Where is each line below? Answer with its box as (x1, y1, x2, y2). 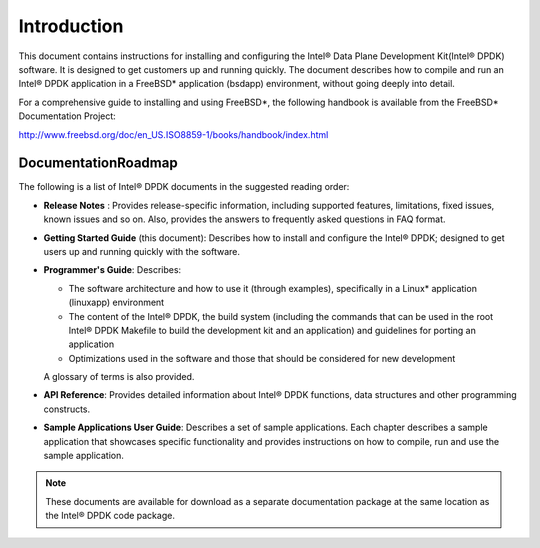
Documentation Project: (18, 110, 117, 122)
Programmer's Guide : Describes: (43, 264, 182, 276)
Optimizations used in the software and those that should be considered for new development (68, 352, 456, 364)
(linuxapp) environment (68, 296, 165, 309)
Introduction (18, 15, 124, 37)
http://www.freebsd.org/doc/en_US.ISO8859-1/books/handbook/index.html (18, 128, 329, 140)
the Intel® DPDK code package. (45, 510, 175, 522)
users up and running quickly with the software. (43, 245, 240, 257)
